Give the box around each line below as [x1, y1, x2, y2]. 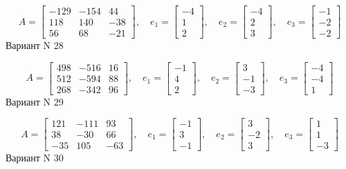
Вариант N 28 [6, 38, 64, 52]
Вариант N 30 [6, 150, 64, 165]
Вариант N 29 [6, 94, 64, 108]
